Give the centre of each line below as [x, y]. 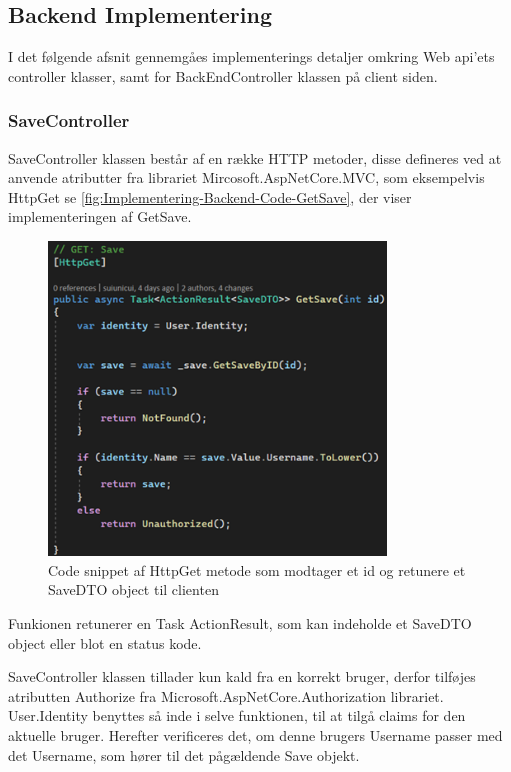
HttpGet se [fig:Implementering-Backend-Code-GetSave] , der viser [210, 196]
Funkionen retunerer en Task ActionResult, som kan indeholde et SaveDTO [240, 623]
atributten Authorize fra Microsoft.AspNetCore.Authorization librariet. [226, 695]
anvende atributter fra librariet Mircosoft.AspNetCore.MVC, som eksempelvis [246, 177]
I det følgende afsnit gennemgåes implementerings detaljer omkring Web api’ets [251, 56]
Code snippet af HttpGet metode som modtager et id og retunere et [257, 569]
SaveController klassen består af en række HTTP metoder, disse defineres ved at [255, 157]
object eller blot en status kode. [105, 642]
